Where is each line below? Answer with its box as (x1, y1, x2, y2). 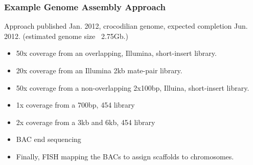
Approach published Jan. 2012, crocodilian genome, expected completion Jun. (4, 20, 248, 31)
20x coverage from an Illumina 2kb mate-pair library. (16, 65, 182, 75)
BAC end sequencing (16, 134, 81, 145)
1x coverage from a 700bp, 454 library (16, 99, 135, 110)
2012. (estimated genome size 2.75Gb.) (4, 30, 128, 41)
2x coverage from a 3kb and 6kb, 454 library (16, 116, 155, 127)
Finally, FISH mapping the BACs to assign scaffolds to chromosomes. (16, 151, 234, 161)
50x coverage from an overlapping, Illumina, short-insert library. (16, 48, 217, 58)
